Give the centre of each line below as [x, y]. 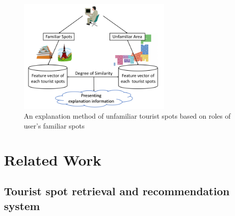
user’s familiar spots [54, 125]
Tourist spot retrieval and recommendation [117, 191]
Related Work [53, 159]
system [22, 205]
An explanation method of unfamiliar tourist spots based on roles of [127, 116]
